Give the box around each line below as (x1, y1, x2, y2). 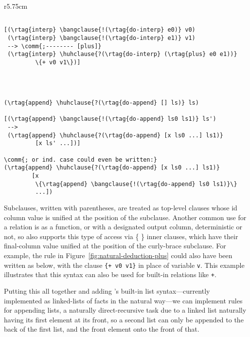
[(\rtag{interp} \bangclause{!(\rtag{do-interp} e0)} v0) (4, 26, 196, 34)
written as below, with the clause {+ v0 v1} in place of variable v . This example (4, 260, 245, 270)
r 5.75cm (4, 1, 28, 11)
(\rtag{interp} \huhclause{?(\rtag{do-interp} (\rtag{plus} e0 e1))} (7, 51, 237, 58)
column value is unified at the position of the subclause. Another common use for (4, 212, 247, 222)
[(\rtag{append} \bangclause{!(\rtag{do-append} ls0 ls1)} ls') (4, 115, 216, 123)
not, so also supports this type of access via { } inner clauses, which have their (4, 231, 238, 241)
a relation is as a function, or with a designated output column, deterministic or (4, 222, 243, 232)
